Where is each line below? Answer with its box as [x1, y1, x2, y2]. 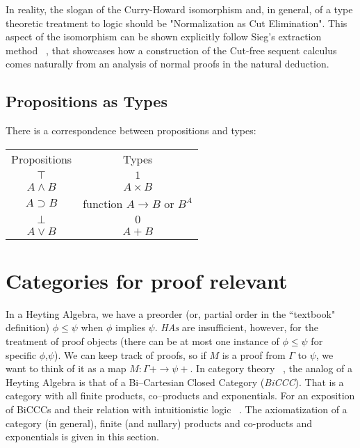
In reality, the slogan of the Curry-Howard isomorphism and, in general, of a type [6, 2, 353, 16]
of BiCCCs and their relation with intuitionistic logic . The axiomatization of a [6, 402, 347, 417]
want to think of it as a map [6, 361, 126, 376]
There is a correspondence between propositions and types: [6, 123, 256, 138]
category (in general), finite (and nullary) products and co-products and [6, 415, 313, 430]
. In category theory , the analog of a [190, 361, 352, 376]
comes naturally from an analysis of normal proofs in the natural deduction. [6, 56, 329, 71]
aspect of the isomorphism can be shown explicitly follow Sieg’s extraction [6, 29, 322, 44]
